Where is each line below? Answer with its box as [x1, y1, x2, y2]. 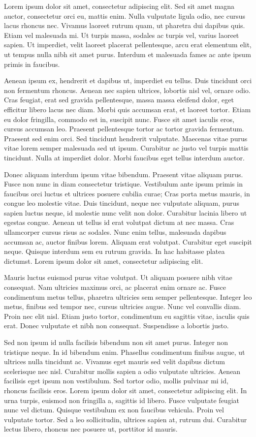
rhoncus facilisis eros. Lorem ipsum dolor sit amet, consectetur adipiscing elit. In [4, 385, 247, 395]
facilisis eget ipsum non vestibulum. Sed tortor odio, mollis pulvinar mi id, [4, 375, 228, 386]
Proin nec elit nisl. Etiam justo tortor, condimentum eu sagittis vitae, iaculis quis [4, 311, 250, 321]
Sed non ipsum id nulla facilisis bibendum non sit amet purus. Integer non [4, 337, 228, 347]
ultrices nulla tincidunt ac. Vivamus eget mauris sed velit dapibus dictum [4, 356, 225, 367]
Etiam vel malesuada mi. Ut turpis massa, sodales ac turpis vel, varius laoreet [4, 30, 239, 40]
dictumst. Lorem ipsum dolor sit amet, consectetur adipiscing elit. [4, 255, 203, 266]
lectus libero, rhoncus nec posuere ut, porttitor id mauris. [4, 424, 178, 434]
